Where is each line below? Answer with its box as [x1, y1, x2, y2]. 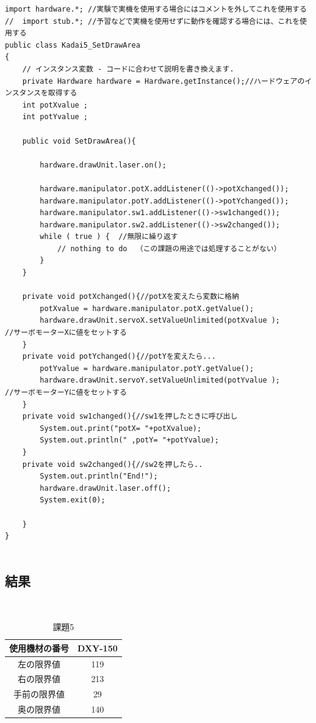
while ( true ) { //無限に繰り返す [40, 232, 178, 241]
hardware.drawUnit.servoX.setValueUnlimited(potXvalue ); [40, 316, 281, 325]
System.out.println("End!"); [40, 472, 158, 481]
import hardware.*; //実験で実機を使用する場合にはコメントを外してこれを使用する [5, 5, 307, 13]
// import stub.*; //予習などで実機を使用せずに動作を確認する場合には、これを [5, 17, 300, 26]
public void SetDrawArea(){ [22, 136, 136, 145]
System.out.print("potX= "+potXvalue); [40, 424, 202, 433]
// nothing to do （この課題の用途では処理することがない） [57, 244, 281, 253]
